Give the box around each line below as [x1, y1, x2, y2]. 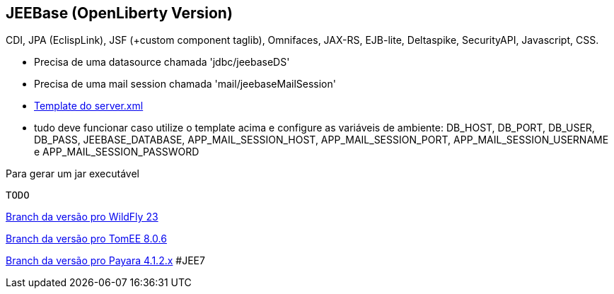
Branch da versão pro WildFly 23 [6, 211, 158, 223]
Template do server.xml [34, 100, 144, 112]
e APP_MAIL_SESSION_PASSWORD [34, 146, 199, 158]
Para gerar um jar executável [6, 167, 139, 180]
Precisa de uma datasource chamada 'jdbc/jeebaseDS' [34, 56, 290, 69]
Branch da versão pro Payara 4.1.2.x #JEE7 [6, 254, 205, 267]
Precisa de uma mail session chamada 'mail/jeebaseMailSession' [34, 78, 336, 90]
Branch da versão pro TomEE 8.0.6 [6, 233, 167, 245]
